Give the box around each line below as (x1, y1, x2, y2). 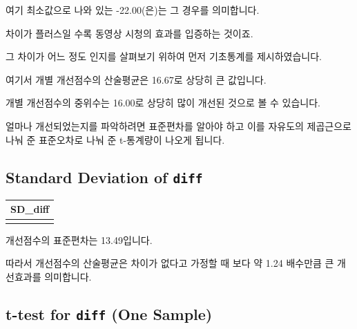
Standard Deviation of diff (6, 166, 203, 187)
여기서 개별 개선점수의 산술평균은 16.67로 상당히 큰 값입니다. (6, 72, 267, 86)
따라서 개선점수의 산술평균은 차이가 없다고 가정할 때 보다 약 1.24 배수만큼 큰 (6, 256, 334, 270)
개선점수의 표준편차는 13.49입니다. (6, 232, 153, 247)
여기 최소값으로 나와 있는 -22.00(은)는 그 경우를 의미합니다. (6, 3, 260, 17)
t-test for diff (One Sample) (6, 303, 213, 324)
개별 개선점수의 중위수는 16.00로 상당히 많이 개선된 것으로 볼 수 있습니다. (6, 95, 320, 110)
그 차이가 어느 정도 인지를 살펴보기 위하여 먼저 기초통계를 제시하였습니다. (6, 49, 322, 64)
